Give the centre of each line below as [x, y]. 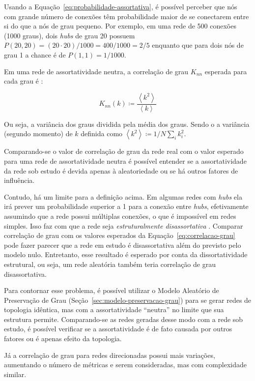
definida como [102, 133]
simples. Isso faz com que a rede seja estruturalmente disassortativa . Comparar [124, 225]
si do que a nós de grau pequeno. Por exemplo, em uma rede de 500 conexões [120, 26]
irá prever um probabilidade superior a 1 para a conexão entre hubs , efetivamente [126, 206]
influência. [19, 180]
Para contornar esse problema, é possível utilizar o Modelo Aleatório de [112, 290]
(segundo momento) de [38, 133]
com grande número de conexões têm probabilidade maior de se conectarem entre [127, 16]
